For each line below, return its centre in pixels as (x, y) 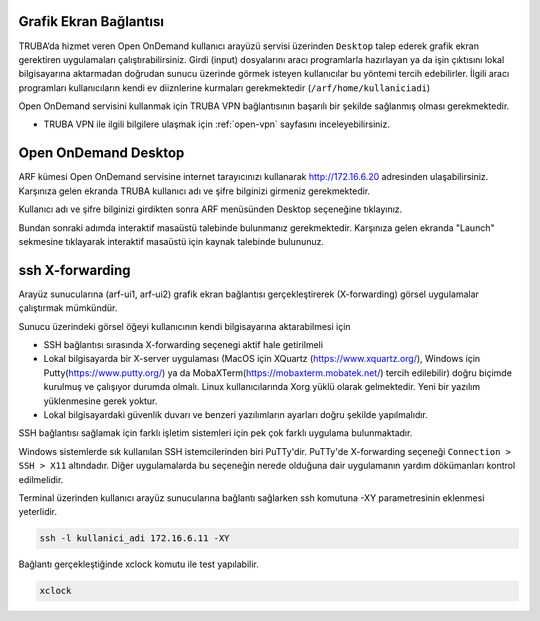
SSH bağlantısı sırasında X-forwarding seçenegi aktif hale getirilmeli (183, 345)
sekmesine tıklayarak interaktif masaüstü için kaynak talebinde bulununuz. (171, 241)
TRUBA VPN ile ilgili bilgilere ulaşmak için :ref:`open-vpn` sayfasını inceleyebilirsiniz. (216, 124)
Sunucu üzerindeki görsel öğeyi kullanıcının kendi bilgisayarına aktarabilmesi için (184, 326)
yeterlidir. (38, 512)
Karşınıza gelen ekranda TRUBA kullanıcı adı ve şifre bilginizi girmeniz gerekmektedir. (194, 191)
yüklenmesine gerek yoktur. (100, 401)
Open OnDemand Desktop (101, 153)
